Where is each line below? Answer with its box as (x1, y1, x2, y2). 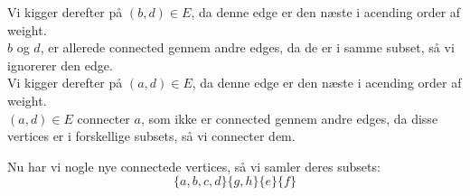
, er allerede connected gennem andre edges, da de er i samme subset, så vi (40, 38, 455, 57)
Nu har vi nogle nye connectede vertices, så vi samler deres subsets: (7, 156, 381, 175)
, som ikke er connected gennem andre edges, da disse (140, 108, 438, 127)
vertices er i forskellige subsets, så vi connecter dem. (7, 126, 296, 145)
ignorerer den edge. (7, 55, 113, 74)
